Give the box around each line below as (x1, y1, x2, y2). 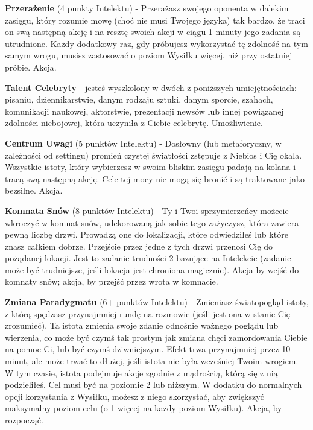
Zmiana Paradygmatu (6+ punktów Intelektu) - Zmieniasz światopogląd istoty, (5, 296, 309, 308)
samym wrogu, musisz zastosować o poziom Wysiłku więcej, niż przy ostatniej (5, 49, 292, 62)
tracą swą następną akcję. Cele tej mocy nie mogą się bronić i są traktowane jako (5, 172, 305, 185)
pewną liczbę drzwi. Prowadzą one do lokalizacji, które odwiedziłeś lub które (5, 228, 288, 241)
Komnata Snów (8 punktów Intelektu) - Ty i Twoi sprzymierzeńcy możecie (5, 204, 289, 217)
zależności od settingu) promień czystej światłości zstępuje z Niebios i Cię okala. (5, 148, 302, 161)
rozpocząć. (5, 414, 43, 426)
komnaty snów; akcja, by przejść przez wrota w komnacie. (5, 275, 218, 288)
